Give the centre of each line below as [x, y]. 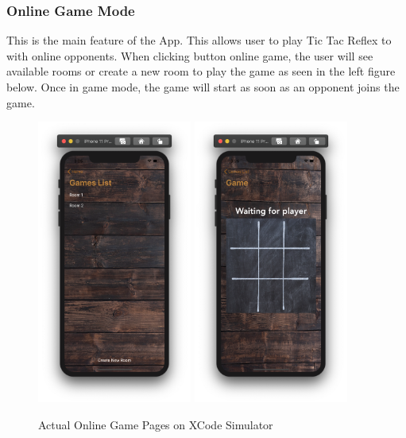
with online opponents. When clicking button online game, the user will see [190, 55]
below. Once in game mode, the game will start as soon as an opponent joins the [203, 87]
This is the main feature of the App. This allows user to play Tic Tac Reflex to [199, 40]
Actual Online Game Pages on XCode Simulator [156, 424]
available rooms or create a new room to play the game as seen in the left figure [201, 71]
